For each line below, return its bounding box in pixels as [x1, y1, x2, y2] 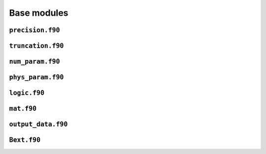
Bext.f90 [9, 136, 41, 144]
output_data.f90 [9, 121, 68, 128]
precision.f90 [9, 26, 60, 34]
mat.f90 [9, 105, 37, 113]
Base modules [9, 7, 68, 18]
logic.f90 [9, 89, 44, 97]
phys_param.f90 [9, 73, 64, 81]
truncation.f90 [9, 42, 64, 50]
